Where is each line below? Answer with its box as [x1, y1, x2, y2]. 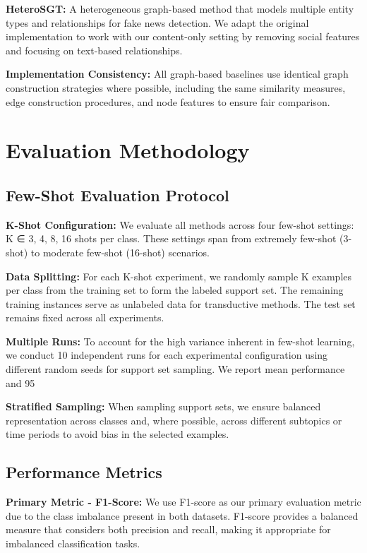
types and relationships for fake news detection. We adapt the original [6, 15, 309, 30]
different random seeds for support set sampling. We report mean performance [6, 362, 345, 376]
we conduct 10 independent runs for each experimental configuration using [6, 347, 328, 362]
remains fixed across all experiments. [6, 310, 164, 325]
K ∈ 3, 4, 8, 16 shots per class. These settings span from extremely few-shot [6, 231, 337, 246]
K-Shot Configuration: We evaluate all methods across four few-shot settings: [6, 217, 354, 232]
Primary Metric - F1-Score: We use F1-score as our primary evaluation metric [6, 494, 361, 509]
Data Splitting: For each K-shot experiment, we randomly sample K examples [6, 268, 352, 283]
